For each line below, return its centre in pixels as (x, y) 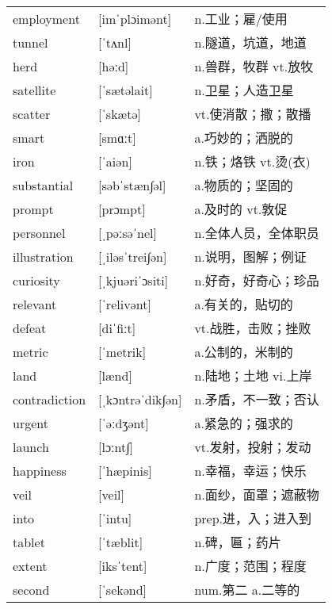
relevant (35, 304)
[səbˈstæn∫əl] (132, 185)
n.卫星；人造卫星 (244, 90)
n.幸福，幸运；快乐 (250, 471)
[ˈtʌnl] (115, 42)
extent (30, 565)
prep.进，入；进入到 (253, 519)
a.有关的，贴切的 (244, 304)
